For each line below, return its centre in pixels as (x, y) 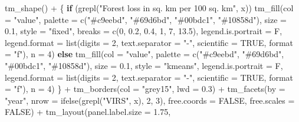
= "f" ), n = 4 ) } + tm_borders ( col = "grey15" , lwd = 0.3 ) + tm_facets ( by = (145, 89)
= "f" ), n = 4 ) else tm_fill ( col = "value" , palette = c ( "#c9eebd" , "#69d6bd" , (144, 54)
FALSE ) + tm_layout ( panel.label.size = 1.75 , (88, 112)
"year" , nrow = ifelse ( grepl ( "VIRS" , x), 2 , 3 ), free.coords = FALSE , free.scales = (150, 100)
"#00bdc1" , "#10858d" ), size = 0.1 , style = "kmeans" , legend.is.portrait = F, (144, 65)
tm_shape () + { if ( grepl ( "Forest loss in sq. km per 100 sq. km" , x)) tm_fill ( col (149, 8)
